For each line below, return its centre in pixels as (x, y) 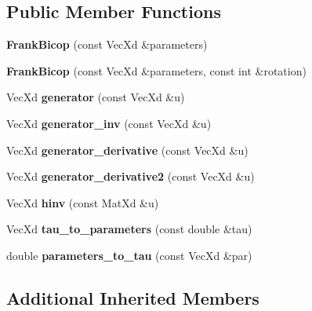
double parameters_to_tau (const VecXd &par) (129, 255)
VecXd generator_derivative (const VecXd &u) (127, 150)
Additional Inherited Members (133, 297)
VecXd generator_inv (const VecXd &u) (109, 123)
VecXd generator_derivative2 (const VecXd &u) (131, 176)
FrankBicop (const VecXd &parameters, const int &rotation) (156, 70)
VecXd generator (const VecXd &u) (96, 97)
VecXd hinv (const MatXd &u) (83, 202)
